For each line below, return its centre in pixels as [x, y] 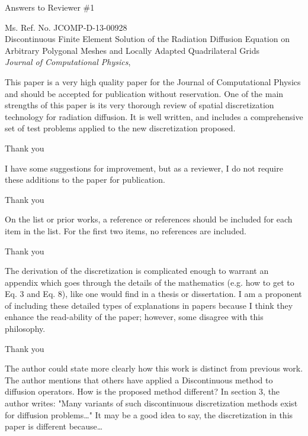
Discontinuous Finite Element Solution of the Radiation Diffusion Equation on [147, 39]
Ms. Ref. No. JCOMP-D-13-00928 [66, 27]
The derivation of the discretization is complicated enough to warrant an [137, 271]
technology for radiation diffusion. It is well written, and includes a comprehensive [154, 116]
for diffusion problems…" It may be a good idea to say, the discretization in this [149, 414]
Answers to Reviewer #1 [50, 7]
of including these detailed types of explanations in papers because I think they [149, 305]
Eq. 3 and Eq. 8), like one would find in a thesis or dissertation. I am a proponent [153, 294]
